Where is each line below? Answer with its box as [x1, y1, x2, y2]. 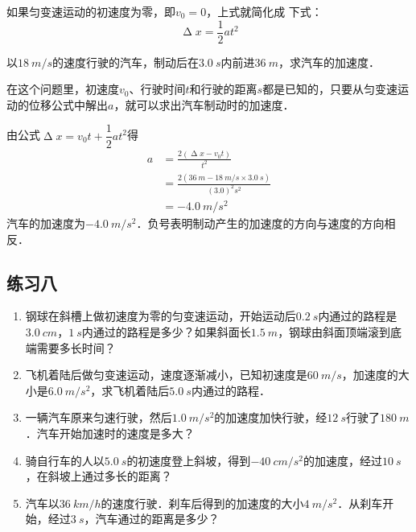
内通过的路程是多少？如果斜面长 [81, 324, 251, 340]
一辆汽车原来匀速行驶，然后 [25, 409, 172, 426]
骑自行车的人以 [25, 452, 105, 468]
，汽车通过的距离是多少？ [84, 510, 220, 527]
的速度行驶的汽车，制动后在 [51, 53, 199, 70]
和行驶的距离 [189, 80, 257, 97]
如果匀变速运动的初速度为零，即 [6, 3, 175, 19]
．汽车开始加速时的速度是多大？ [25, 425, 195, 441]
